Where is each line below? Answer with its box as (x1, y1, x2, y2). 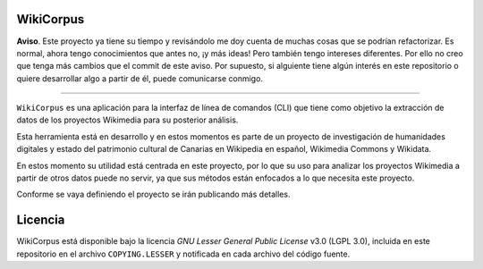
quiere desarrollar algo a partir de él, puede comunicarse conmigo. (16, 72, 264, 84)
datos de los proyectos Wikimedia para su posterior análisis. (16, 114, 239, 125)
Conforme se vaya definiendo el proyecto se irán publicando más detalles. (16, 189, 291, 200)
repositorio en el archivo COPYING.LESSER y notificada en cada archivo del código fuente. (16, 248, 351, 259)
